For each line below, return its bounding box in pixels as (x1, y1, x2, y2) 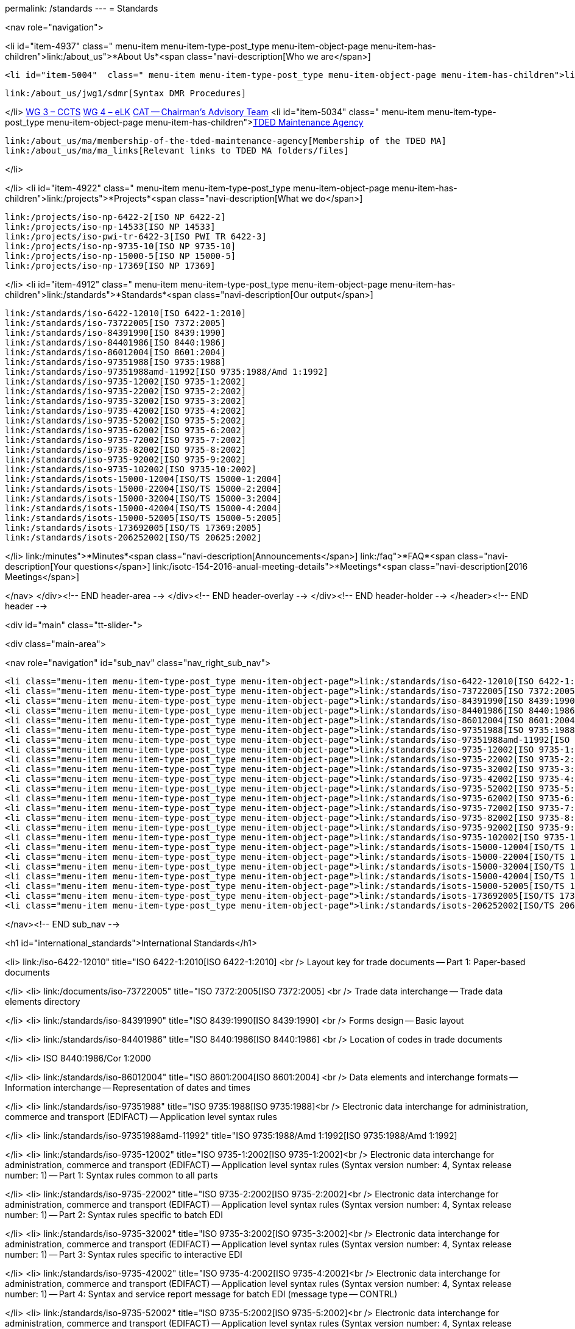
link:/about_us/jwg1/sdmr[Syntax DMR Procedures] (5, 88, 247, 98)
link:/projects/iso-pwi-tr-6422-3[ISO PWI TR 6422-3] (5, 232, 267, 241)
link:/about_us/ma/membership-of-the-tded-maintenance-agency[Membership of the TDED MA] (5, 136, 446, 146)
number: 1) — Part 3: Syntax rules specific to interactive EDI (5, 1249, 242, 1260)
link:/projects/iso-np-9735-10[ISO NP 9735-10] (5, 241, 236, 251)
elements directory (5, 996, 80, 1007)
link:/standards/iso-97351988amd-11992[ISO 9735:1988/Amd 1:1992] (5, 367, 329, 377)
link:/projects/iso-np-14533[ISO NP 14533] (5, 222, 216, 232)
